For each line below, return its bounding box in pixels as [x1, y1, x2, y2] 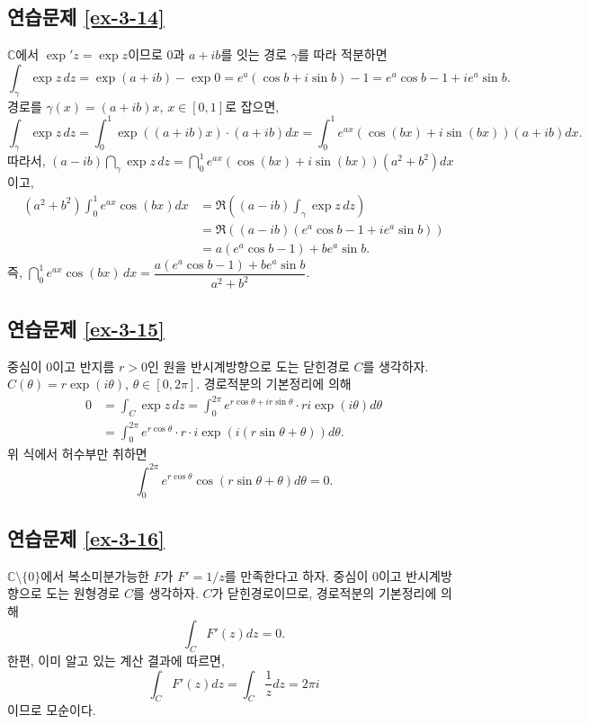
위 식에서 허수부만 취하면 [7, 444, 147, 463]
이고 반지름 [52, 356, 115, 375]
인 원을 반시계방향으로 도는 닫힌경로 [147, 356, 350, 375]
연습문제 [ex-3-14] [7, 3, 165, 31]
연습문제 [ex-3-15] [7, 314, 165, 342]
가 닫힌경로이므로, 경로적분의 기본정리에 [211, 584, 437, 603]
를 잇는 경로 [220, 45, 288, 64]
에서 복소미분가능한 [40, 566, 149, 585]
